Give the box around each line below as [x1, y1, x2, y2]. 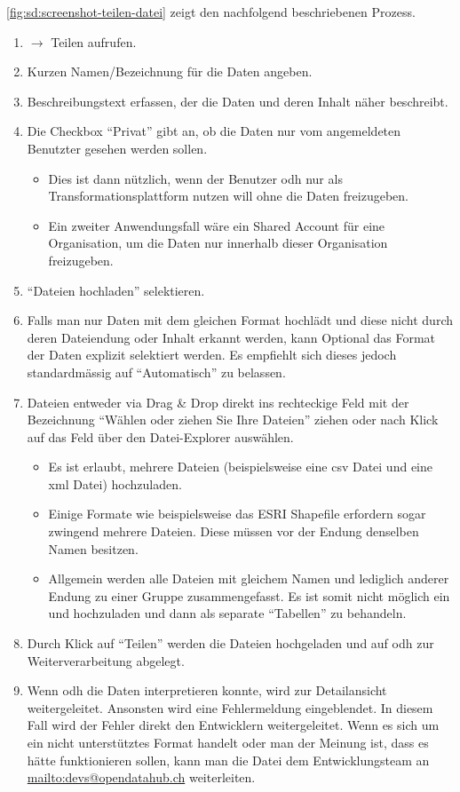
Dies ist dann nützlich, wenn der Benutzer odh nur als [48, 169, 343, 187]
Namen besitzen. [48, 539, 139, 558]
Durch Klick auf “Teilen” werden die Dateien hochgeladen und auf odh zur [27, 634, 434, 653]
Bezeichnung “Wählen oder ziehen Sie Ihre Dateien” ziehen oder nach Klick [27, 410, 439, 429]
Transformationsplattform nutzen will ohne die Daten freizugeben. [48, 186, 408, 205]
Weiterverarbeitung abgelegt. [27, 651, 185, 669]
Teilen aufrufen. [51, 32, 137, 51]
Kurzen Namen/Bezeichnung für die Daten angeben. [27, 62, 313, 81]
